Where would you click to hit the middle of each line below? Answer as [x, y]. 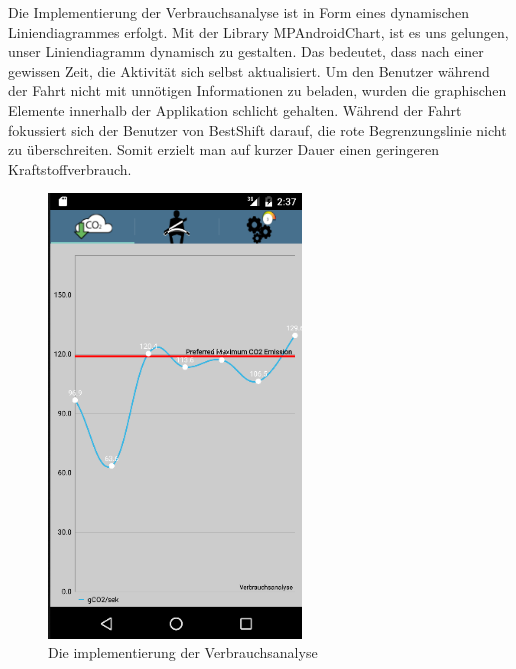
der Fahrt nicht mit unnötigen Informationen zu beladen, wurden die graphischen [257, 90]
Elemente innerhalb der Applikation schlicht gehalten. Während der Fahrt [235, 109]
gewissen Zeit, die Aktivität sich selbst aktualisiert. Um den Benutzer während [249, 70]
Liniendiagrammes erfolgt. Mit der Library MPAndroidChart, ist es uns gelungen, [258, 31]
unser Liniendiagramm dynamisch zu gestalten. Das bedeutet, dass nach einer [246, 51]
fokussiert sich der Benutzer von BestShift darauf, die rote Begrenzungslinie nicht [257, 129]
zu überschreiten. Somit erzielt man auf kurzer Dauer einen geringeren [224, 149]
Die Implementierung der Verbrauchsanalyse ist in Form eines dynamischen [239, 12]
